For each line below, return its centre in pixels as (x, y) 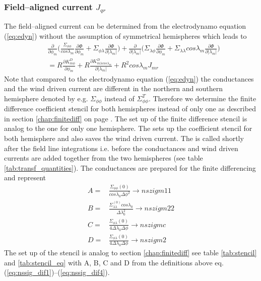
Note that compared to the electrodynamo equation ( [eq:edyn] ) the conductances (129, 78)
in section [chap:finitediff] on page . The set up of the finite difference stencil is (126, 118)
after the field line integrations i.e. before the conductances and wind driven (121, 148)
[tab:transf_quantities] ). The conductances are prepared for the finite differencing (130, 167)
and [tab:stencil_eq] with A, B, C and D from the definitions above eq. (114, 262)
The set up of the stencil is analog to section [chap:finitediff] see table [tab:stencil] (130, 253)
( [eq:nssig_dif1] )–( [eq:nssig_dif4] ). (57, 272)
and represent (25, 178)
